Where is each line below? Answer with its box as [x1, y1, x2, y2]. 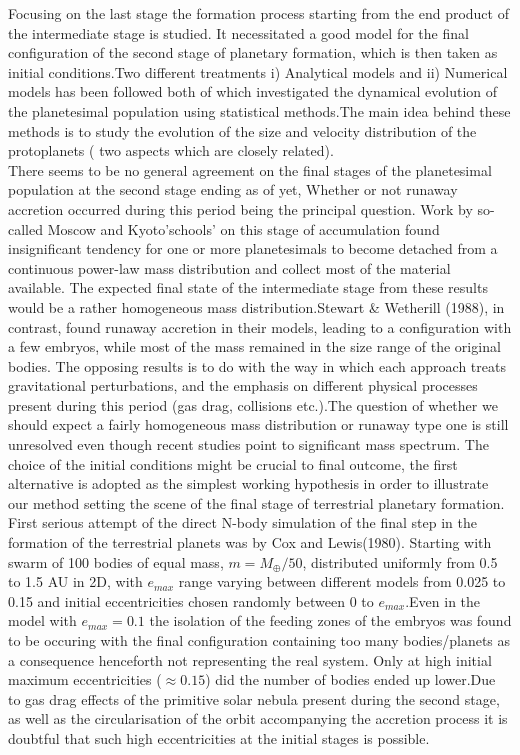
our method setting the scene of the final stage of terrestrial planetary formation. [8, 492, 505, 513]
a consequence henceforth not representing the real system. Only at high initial [8, 649, 492, 670]
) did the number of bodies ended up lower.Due [205, 669, 496, 690]
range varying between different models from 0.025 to [178, 571, 506, 592]
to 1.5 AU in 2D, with [8, 571, 143, 592]
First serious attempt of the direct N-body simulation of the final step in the [8, 512, 477, 533]
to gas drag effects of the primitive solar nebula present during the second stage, [8, 688, 500, 709]
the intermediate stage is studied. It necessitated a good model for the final [8, 22, 469, 43]
